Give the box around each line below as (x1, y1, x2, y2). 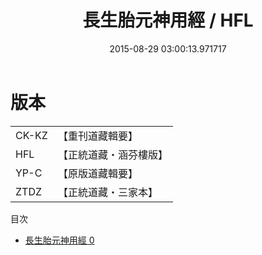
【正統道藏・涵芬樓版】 (57, 147, 168, 161)
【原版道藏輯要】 (57, 166, 138, 180)
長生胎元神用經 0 (24, 234, 95, 246)
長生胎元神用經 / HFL (82, 9, 254, 32)
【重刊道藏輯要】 (57, 129, 138, 143)
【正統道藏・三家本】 (57, 185, 158, 199)
